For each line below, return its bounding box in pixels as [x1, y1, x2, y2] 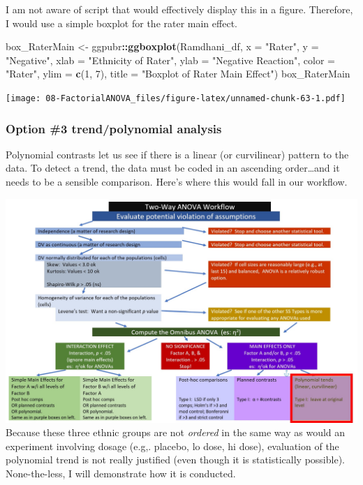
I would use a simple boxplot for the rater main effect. [6, 15, 237, 30]
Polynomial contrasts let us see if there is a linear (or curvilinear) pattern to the [6, 147, 349, 161]
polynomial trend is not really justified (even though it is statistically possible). [6, 452, 345, 467]
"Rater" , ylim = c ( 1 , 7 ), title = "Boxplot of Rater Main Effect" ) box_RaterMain [6, 66, 350, 81]
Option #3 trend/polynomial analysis [6, 119, 222, 137]
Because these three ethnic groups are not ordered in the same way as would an [6, 425, 346, 440]
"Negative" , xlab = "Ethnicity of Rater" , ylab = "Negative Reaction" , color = [6, 52, 335, 67]
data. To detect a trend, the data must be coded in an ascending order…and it [6, 161, 340, 175]
